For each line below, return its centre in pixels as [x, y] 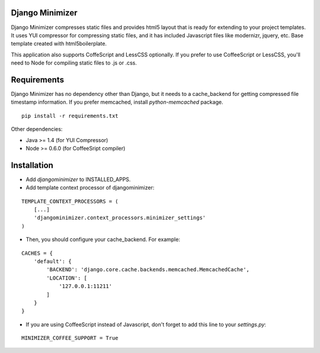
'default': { [52, 261]
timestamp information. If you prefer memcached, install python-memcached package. [117, 102]
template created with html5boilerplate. [59, 44]
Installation [32, 165]
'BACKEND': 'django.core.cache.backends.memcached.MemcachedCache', [148, 270]
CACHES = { [37, 253]
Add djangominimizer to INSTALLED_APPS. [78, 179]
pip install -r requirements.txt [70, 116]
